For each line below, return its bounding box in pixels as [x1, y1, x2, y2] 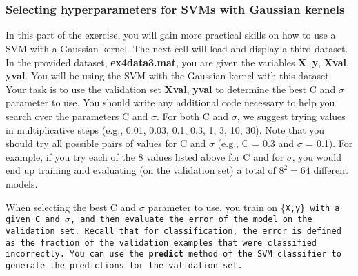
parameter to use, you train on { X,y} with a [148, 199, 340, 214]
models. [6, 176, 38, 190]
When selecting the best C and [6, 199, 137, 214]
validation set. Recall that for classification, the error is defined [6, 226, 341, 236]
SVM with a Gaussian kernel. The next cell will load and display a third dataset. [6, 41, 348, 55]
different [313, 163, 349, 177]
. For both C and [157, 108, 229, 123]
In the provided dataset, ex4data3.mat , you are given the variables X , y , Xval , [6, 55, 349, 69]
